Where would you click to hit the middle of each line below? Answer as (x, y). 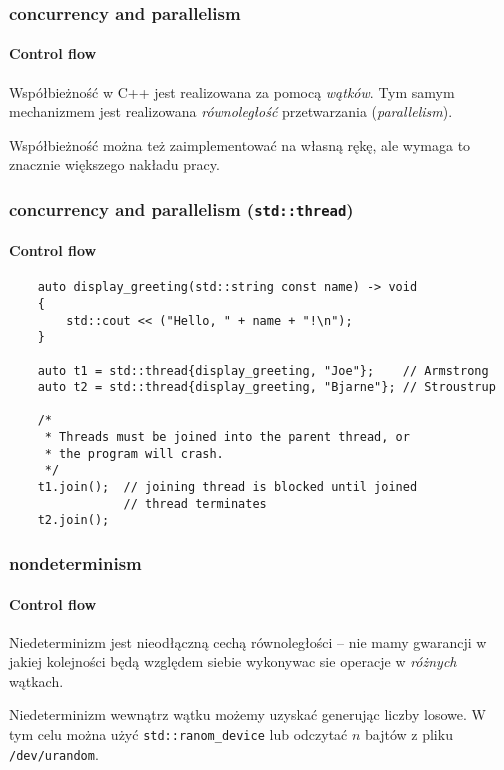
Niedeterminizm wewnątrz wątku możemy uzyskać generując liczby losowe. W (247, 714)
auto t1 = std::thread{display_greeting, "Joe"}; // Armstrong (263, 370)
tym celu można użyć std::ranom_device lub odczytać (178, 734)
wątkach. (36, 680)
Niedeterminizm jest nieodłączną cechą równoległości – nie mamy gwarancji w (248, 641)
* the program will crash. (134, 453)
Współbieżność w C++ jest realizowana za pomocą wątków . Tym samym (232, 91)
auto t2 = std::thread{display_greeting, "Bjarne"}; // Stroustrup (266, 387)
